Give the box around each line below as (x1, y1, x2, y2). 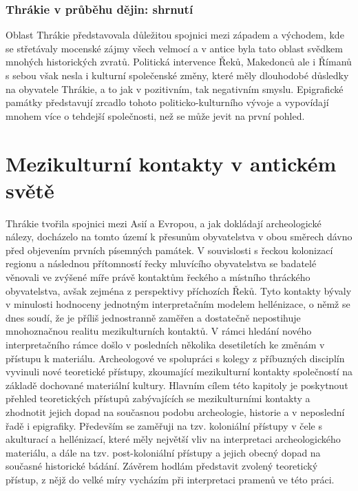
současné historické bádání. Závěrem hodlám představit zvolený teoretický (6, 459, 318, 473)
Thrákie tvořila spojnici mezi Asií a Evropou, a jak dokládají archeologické (6, 216, 322, 230)
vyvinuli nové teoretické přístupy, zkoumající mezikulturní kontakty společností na (6, 364, 352, 379)
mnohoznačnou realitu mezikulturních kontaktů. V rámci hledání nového (6, 324, 312, 338)
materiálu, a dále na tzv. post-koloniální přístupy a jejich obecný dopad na (6, 445, 321, 459)
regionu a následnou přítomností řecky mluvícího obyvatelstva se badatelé (6, 256, 317, 271)
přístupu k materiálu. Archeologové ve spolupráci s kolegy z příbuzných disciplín (6, 351, 345, 365)
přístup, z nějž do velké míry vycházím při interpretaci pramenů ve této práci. (6, 472, 335, 486)
